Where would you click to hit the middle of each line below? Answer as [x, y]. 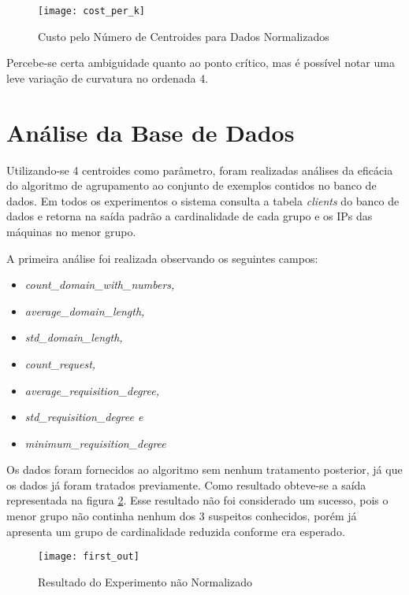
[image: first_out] [89, 557]
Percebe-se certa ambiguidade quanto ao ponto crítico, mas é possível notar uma [201, 63]
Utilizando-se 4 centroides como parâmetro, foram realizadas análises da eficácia [200, 170]
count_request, [60, 363]
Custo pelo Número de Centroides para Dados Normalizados [184, 36]
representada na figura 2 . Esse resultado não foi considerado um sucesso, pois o [197, 500]
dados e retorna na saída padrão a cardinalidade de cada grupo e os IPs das [190, 216]
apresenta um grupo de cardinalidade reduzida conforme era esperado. [176, 531]
